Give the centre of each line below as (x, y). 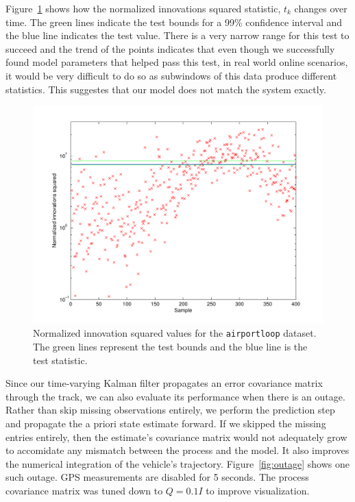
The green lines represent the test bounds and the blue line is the (170, 346)
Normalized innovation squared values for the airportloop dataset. (175, 333)
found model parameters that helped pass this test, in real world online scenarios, (177, 62)
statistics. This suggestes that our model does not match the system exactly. (166, 89)
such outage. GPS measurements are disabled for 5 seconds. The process (157, 477)
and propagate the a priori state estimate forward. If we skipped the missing (166, 423)
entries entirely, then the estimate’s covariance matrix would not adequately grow (176, 437)
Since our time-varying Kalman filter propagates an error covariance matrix (164, 383)
